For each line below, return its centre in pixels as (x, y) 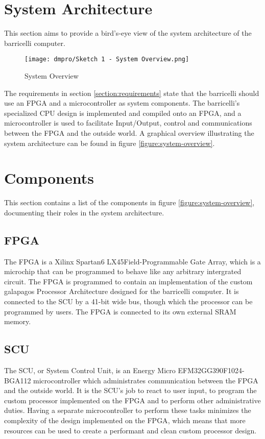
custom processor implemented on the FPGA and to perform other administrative (132, 400)
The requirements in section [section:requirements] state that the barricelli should (132, 93)
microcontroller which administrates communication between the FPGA (146, 380)
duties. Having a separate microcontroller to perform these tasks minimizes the (128, 410)
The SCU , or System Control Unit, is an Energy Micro (90, 370)
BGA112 (18, 380)
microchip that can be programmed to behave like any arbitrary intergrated (123, 271)
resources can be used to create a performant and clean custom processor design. (130, 430)
